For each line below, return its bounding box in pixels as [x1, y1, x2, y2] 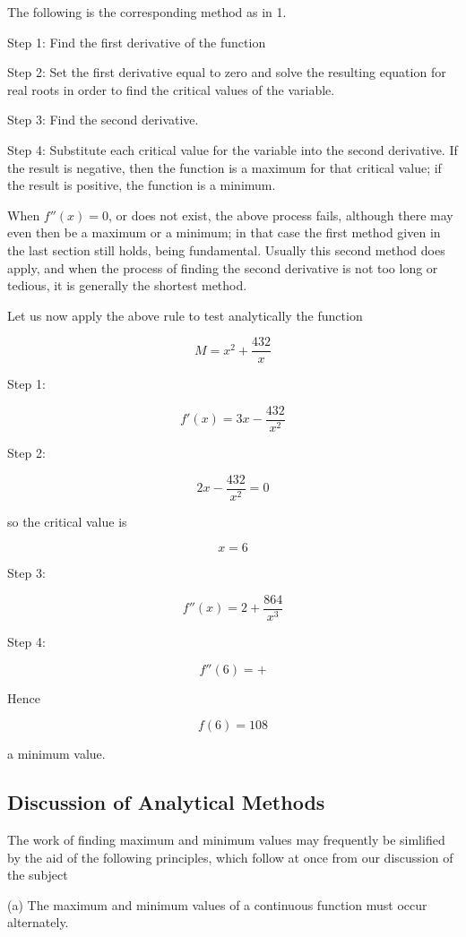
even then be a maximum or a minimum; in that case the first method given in [7, 223, 441, 242]
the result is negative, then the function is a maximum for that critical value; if [7, 158, 442, 176]
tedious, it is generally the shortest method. [7, 276, 247, 295]
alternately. [7, 913, 69, 932]
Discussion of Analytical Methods [7, 788, 325, 816]
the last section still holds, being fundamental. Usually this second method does [7, 240, 445, 259]
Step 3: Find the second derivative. [7, 110, 199, 129]
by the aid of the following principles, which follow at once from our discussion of [7, 847, 453, 866]
